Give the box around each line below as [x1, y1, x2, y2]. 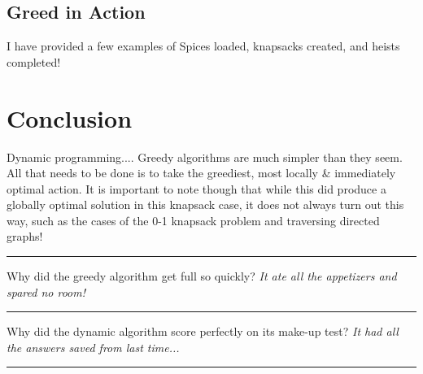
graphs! [7, 228, 43, 245]
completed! [7, 53, 61, 70]
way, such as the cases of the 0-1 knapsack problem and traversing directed [7, 211, 380, 228]
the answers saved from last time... [7, 338, 180, 355]
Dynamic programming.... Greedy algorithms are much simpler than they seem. [7, 148, 403, 165]
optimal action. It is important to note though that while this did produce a [7, 180, 386, 197]
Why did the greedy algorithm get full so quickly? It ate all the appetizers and [7, 267, 397, 285]
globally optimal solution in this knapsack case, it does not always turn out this [7, 196, 404, 213]
